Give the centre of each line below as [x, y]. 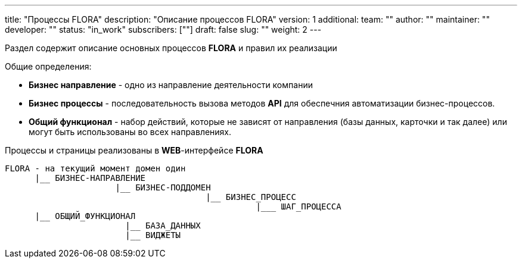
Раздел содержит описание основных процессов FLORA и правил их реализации [171, 48]
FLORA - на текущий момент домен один [95, 168]
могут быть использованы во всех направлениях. [130, 132]
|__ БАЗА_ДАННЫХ [163, 226]
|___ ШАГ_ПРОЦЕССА [299, 206]
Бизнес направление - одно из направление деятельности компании [171, 85]
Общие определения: [48, 66]
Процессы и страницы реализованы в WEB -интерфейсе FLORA [134, 150]
